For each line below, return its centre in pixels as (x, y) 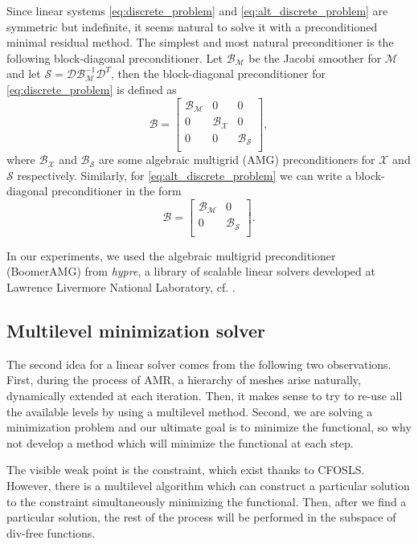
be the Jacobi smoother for (315, 57)
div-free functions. (51, 532)
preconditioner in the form (117, 191)
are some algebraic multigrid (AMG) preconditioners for (237, 160)
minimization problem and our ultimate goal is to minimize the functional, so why (209, 427)
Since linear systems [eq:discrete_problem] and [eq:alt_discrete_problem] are (197, 10)
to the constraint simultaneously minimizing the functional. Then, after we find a (207, 501)
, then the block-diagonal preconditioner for (218, 74)
